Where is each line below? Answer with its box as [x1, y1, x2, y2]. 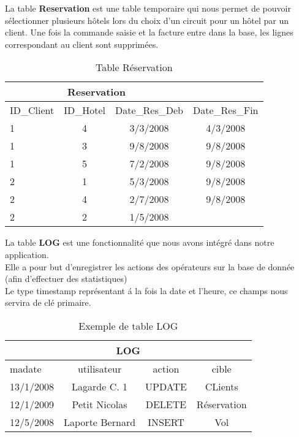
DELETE [145, 397, 187, 411]
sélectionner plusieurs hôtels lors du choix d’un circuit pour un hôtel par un [5, 13, 289, 26]
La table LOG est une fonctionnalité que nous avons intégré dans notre [5, 236, 274, 249]
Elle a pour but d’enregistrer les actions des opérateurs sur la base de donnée [5, 260, 295, 273]
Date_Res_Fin [192, 103, 259, 118]
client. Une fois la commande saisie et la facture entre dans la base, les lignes [5, 26, 293, 39]
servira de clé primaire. [5, 296, 91, 309]
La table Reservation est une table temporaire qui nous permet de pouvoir [5, 2, 291, 14]
